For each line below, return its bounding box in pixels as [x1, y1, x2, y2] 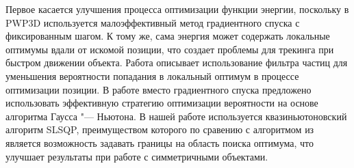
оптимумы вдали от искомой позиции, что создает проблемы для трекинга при [5, 42, 334, 56]
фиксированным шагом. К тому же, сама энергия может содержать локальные [5, 29, 330, 43]
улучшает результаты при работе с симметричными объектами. [5, 149, 268, 163]
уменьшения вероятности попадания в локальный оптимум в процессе [5, 68, 299, 83]
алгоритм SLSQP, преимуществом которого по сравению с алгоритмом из [5, 122, 314, 137]
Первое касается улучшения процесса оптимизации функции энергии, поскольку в [5, 2, 349, 16]
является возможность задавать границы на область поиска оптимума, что [5, 135, 314, 150]
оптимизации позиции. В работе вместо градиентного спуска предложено [5, 82, 312, 96]
